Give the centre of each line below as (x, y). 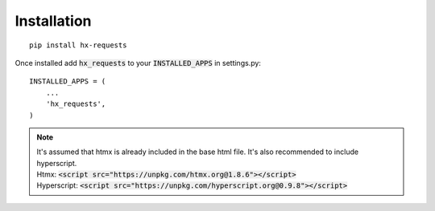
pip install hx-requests (78, 45)
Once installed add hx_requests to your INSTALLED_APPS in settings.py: (138, 63)
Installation (53, 21)
